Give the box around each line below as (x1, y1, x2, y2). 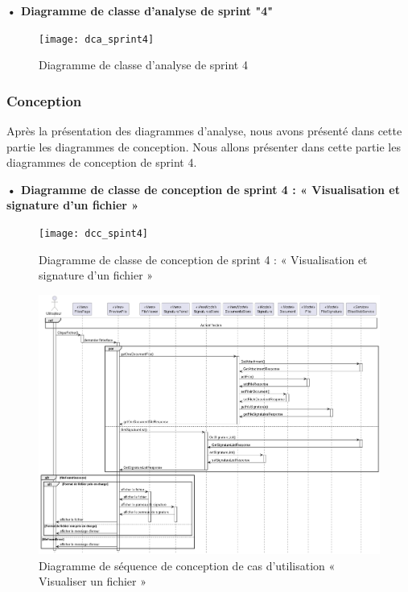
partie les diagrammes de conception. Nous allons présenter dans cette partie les (6, 138, 401, 155)
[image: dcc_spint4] (39, 228, 149, 240)
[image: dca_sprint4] (39, 33, 155, 45)
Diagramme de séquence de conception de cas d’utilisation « (39, 557, 336, 573)
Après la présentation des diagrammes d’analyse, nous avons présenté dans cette (6, 122, 402, 139)
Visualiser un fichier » (39, 573, 147, 590)
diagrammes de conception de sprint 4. (6, 154, 197, 171)
